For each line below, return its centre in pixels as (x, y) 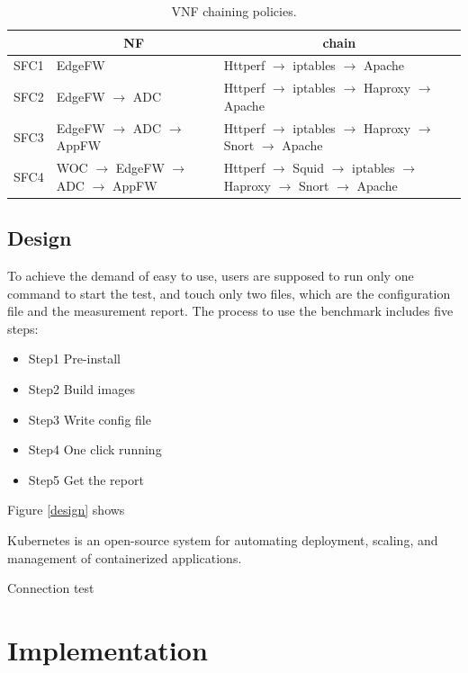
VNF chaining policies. (234, 11)
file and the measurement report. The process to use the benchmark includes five (230, 311)
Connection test (51, 588)
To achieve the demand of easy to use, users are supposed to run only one (211, 276)
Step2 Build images (81, 389)
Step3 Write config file (90, 419)
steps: (23, 328)
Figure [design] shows (66, 510)
